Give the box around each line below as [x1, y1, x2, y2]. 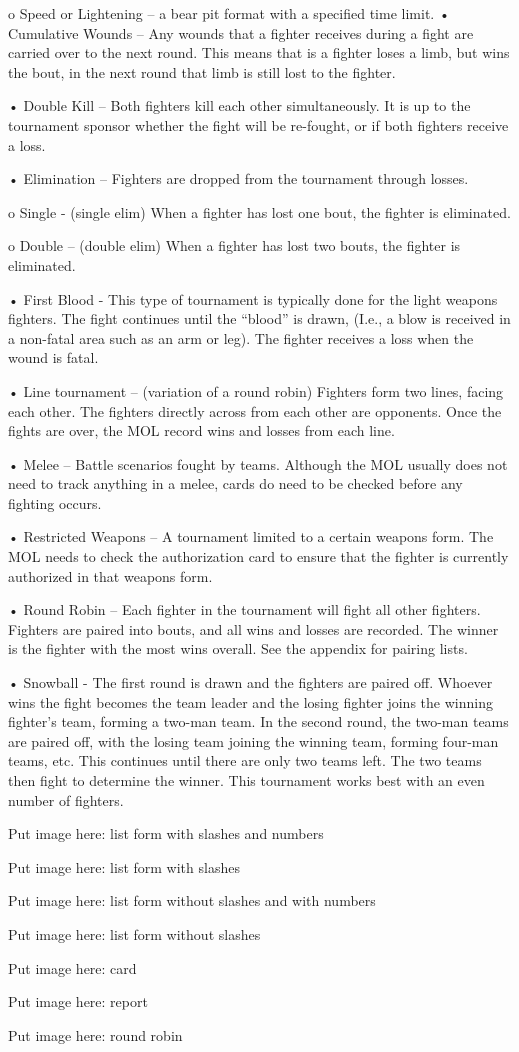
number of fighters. [8, 789, 124, 810]
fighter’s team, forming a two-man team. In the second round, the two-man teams [8, 711, 509, 732]
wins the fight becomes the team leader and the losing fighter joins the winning [8, 691, 493, 712]
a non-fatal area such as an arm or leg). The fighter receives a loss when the [8, 327, 474, 348]
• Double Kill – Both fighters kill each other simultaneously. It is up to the [8, 95, 471, 116]
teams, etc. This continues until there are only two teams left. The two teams [8, 750, 482, 771]
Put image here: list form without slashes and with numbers [8, 890, 376, 911]
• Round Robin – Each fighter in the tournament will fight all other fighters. [8, 599, 481, 620]
